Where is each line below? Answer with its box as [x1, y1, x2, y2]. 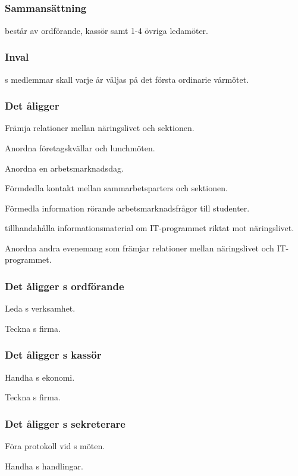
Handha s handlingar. [5, 459, 83, 472]
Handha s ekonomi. [5, 371, 75, 383]
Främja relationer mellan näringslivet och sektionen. [5, 122, 195, 134]
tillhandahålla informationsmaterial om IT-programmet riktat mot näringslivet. [5, 222, 294, 234]
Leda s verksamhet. [5, 302, 76, 315]
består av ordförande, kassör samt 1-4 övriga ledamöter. [5, 24, 208, 36]
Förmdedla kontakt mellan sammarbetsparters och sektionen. [5, 182, 228, 194]
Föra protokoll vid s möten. [5, 440, 105, 452]
